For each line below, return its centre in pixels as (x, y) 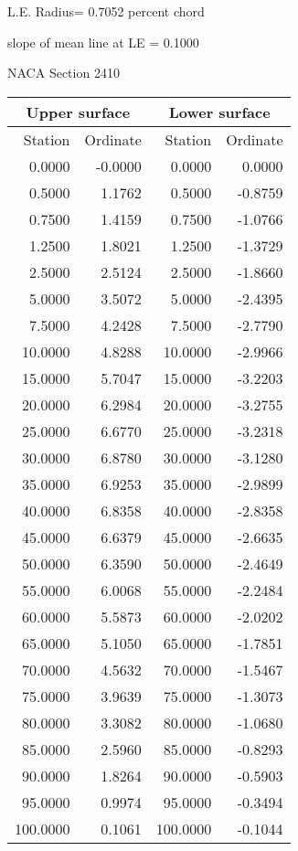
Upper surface (78, 112)
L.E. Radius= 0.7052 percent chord (106, 11)
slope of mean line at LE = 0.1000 (103, 42)
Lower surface (219, 112)
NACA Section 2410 (64, 73)
